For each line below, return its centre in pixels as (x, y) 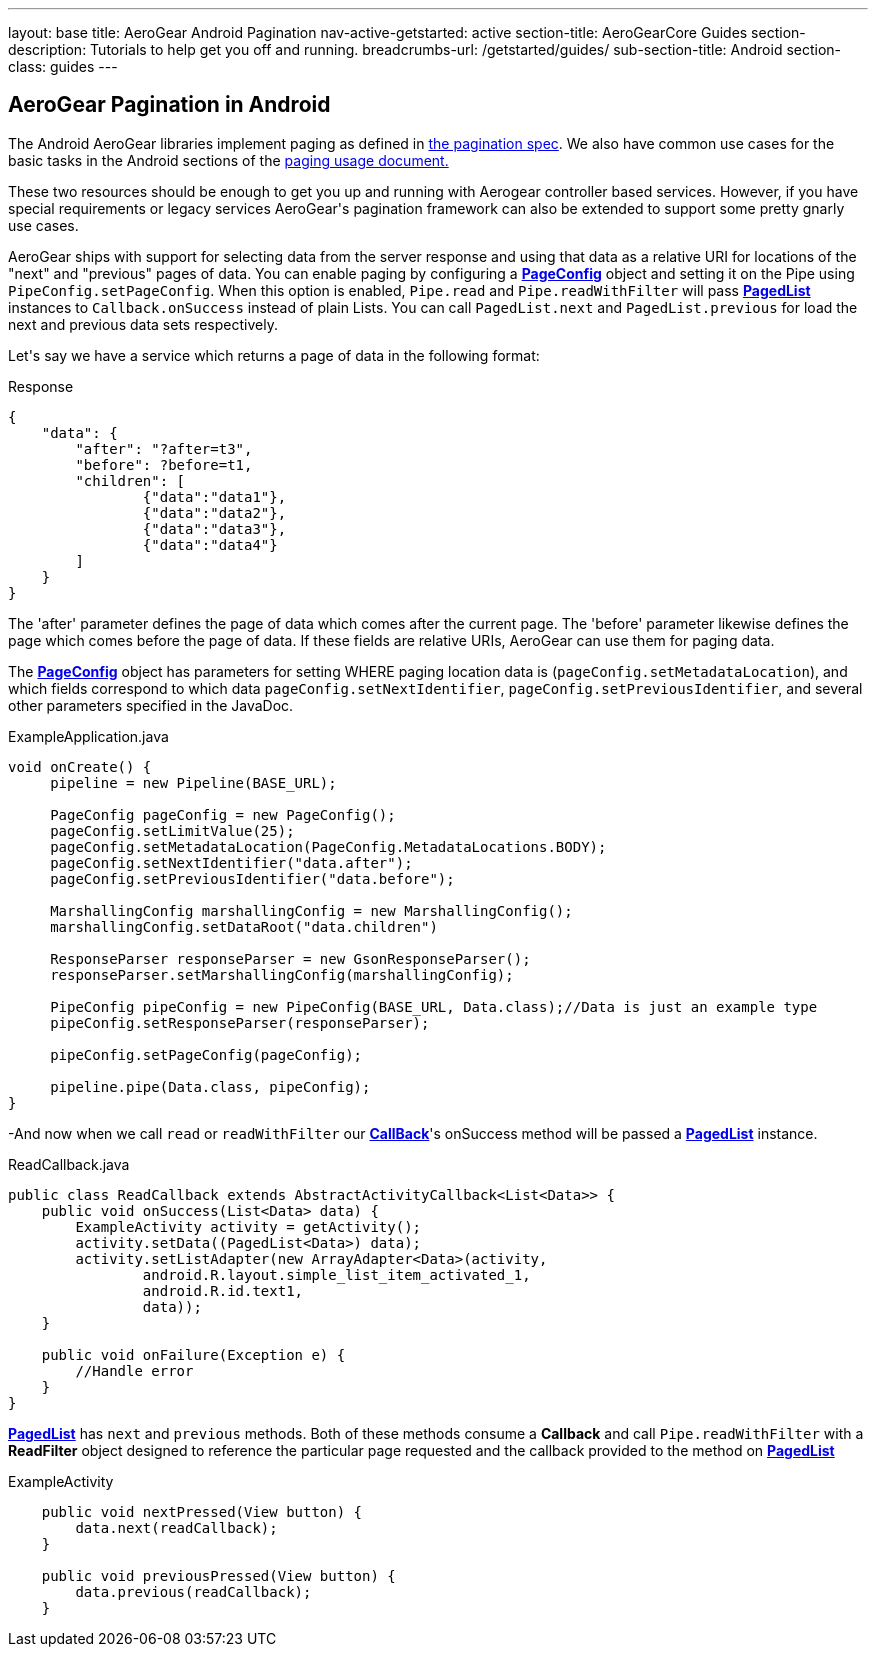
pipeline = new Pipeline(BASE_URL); (193, 782)
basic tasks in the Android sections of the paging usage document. (228, 160)
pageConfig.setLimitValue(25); (172, 830)
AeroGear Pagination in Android (169, 105)
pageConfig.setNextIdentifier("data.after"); (231, 862)
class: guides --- (63, 66)
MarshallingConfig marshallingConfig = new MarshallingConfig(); (311, 910)
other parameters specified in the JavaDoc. (151, 705)
